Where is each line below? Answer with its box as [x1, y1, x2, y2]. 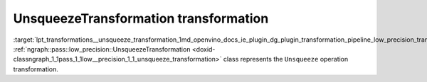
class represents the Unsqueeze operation [223, 55, 349, 64]
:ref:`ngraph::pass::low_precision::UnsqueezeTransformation [13, 45, 191, 53]
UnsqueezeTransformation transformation [13, 11, 269, 26]
